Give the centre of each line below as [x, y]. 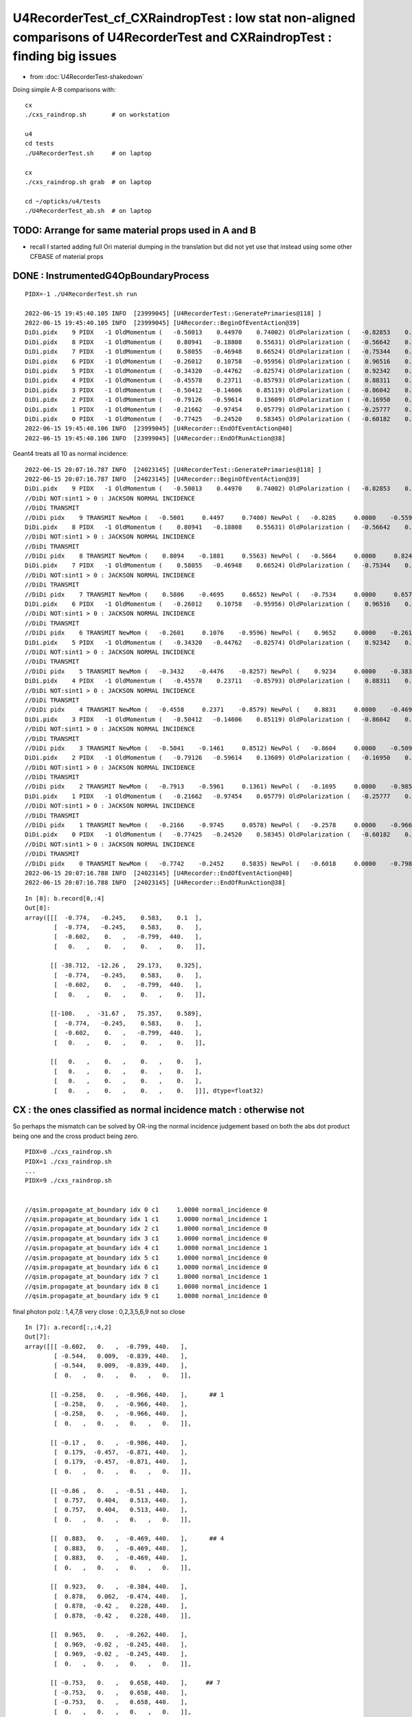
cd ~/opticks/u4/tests [63, 201]
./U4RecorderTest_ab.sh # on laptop [89, 211]
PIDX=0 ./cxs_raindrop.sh [69, 1152]
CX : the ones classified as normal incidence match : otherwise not [159, 1110]
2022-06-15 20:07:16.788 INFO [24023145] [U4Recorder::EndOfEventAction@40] [159, 873]
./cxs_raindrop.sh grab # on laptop [89, 182]
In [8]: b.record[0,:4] [65, 898]
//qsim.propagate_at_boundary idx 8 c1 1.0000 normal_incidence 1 [146, 1286]
